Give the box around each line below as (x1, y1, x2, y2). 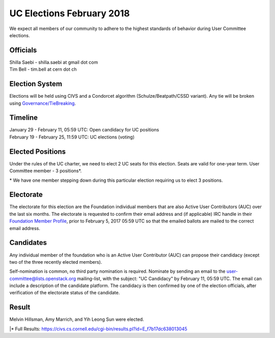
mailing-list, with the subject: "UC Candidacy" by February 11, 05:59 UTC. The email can (77, 275, 262, 281)
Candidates (9, 238, 47, 247)
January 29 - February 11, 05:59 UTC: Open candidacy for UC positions (9, 127, 159, 133)
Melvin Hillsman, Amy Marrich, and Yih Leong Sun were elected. (9, 316, 145, 323)
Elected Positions (9, 147, 66, 156)
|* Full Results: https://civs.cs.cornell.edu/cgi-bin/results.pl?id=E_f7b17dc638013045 (9, 326, 187, 332)
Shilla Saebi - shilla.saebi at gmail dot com (9, 59, 98, 65)
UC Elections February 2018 (9, 8, 130, 19)
